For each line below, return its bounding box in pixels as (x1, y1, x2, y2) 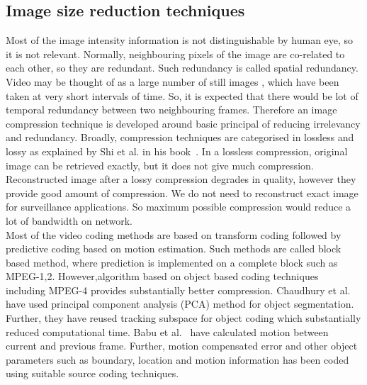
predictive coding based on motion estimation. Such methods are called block (6, 241, 341, 256)
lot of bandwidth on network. (6, 213, 132, 228)
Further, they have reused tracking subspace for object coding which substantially (6, 311, 361, 325)
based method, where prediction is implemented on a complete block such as (6, 255, 338, 269)
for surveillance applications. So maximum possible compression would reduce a (6, 199, 351, 214)
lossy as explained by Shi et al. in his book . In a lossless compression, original (6, 143, 348, 158)
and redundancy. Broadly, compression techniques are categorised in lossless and (6, 130, 354, 145)
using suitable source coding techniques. (6, 366, 179, 381)
